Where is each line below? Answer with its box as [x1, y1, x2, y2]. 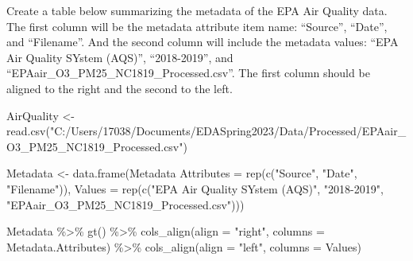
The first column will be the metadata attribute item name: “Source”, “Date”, [6, 18, 388, 34]
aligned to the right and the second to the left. [6, 80, 233, 96]
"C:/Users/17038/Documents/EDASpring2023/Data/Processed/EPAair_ [49, 123, 407, 139]
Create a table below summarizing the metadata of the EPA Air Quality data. [6, 2, 388, 18]
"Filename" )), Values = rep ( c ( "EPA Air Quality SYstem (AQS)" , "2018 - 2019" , [6, 180, 384, 197]
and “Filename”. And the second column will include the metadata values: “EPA [6, 33, 399, 50]
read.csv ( [6, 123, 50, 139]
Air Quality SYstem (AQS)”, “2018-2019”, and [6, 49, 234, 65]
